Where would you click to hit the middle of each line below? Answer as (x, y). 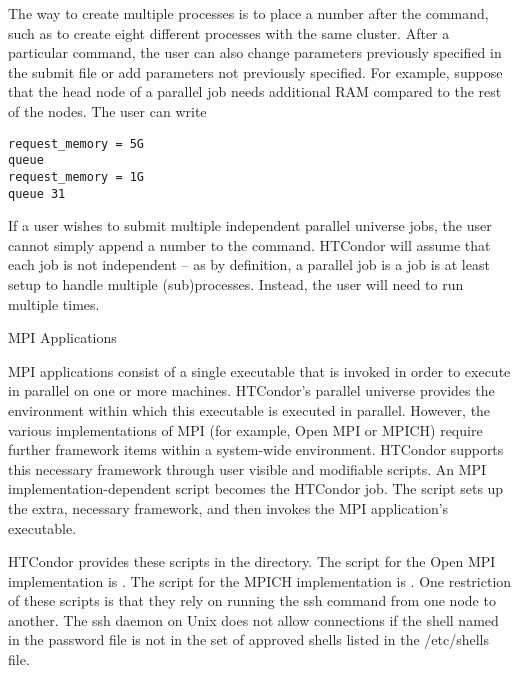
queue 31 (37, 193)
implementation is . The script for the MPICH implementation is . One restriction (260, 580)
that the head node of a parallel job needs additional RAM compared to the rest (255, 91)
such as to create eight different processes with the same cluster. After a (229, 32)
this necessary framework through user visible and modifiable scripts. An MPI (247, 468)
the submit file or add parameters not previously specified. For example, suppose (255, 71)
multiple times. (54, 303)
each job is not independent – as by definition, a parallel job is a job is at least (249, 264)
